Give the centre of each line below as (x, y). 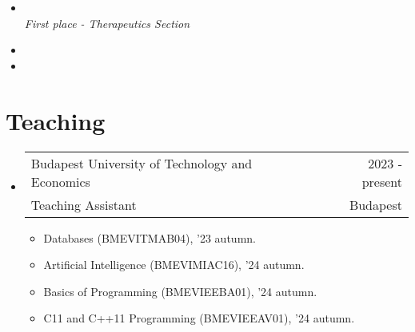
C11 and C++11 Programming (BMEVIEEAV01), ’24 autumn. (199, 318)
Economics (60, 181)
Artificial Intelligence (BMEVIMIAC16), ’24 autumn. (174, 265)
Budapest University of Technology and (142, 163)
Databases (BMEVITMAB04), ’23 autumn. (150, 237)
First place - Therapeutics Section (107, 23)
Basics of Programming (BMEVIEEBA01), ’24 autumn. (180, 291)
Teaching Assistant (84, 204)
